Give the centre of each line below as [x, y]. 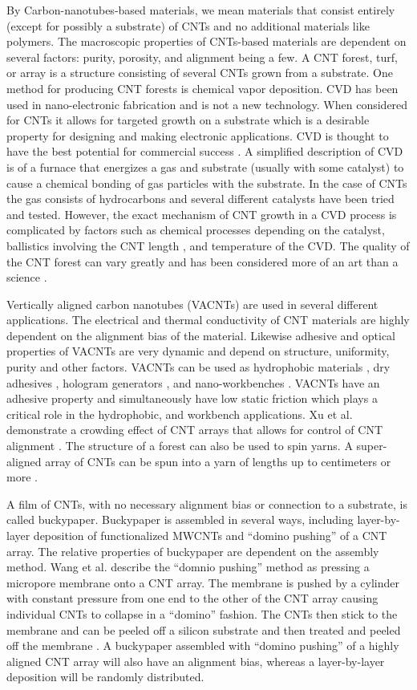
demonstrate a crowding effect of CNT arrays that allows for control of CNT [195, 430]
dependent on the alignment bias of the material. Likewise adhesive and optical [201, 335]
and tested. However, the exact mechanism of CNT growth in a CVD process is [202, 214]
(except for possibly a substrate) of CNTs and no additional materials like [188, 25]
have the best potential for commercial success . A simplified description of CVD [205, 151]
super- [372, 446]
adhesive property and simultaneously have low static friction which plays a [192, 398]
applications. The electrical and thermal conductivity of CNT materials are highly [208, 320]
